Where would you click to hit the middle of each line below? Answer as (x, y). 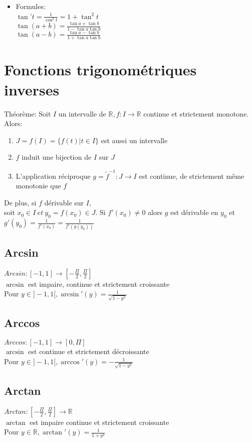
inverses (32, 89)
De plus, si (20, 202)
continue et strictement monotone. (196, 113)
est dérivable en (194, 212)
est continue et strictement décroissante (89, 351)
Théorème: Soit (28, 113)
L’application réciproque (53, 176)
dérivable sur (64, 202)
